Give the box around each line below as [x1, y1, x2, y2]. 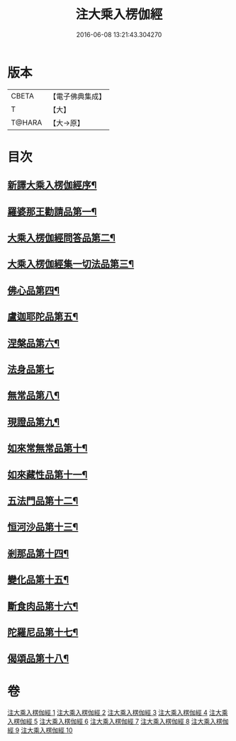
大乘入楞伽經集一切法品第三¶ [7, 258, 135, 270]
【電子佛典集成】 [49, 91, 106, 101]
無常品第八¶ [7, 390, 60, 402]
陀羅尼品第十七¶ [7, 626, 79, 638]
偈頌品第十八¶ [7, 652, 69, 664]
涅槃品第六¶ [7, 337, 60, 349]
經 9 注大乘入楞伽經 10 [7, 726, 73, 735]
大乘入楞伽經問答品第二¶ [7, 232, 116, 244]
